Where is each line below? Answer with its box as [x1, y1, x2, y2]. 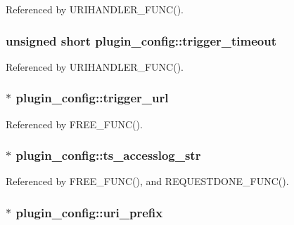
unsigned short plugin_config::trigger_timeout [6, 32, 277, 49]
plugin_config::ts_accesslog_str [15, 146, 201, 164]
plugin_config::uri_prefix [15, 203, 163, 221]
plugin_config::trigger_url [15, 89, 169, 107]
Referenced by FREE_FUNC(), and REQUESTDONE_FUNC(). [6, 174, 289, 189]
